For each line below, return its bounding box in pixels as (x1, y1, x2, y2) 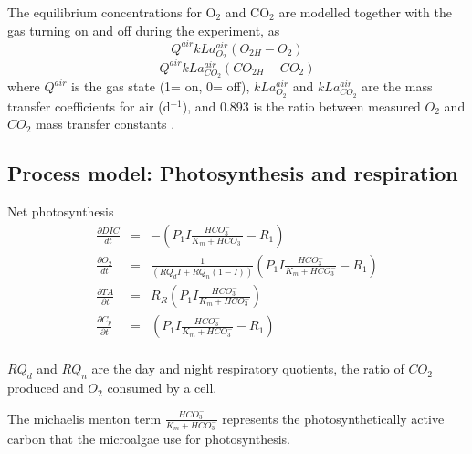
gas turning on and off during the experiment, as (7, 20, 280, 39)
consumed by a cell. (107, 378, 217, 397)
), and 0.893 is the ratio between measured (182, 96, 421, 115)
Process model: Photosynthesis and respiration (7, 159, 458, 187)
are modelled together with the (278, 3, 452, 21)
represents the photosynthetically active (222, 408, 445, 428)
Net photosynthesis (7, 202, 114, 221)
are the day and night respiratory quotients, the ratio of (91, 359, 404, 378)
